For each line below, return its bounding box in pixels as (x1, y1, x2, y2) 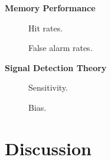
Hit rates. (28, 21, 63, 34)
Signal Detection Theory (5, 61, 107, 73)
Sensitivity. (28, 81, 68, 94)
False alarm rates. (28, 41, 93, 54)
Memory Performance (5, 2, 96, 14)
